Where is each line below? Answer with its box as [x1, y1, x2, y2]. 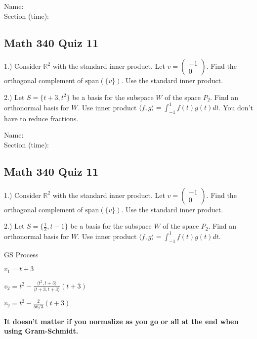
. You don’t [218, 102, 253, 112]
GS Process [4, 249, 39, 259]
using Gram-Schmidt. [4, 326, 79, 336]
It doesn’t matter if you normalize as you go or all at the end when [4, 316, 239, 326]
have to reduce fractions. [4, 113, 79, 123]
